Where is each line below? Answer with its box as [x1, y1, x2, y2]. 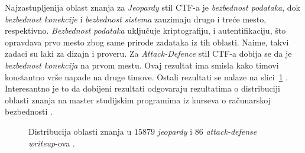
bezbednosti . [5, 105, 53, 118]
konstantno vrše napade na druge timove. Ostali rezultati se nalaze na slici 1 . [5, 70, 288, 83]
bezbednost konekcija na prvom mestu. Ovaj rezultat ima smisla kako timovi [5, 58, 279, 71]
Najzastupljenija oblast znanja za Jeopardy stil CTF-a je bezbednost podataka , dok [5, 1, 300, 13]
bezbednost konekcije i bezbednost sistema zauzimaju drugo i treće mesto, [5, 12, 267, 25]
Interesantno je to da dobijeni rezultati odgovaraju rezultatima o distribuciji [5, 82, 280, 95]
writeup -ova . [28, 136, 75, 149]
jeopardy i [157, 125, 193, 137]
